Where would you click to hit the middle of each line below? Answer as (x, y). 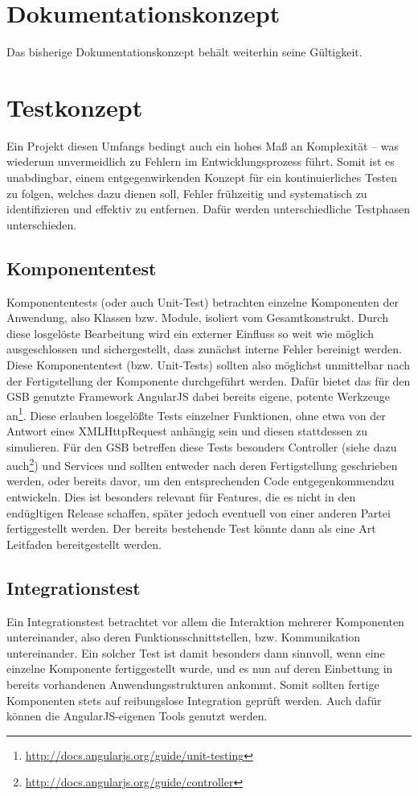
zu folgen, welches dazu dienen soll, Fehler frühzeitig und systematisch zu (187, 193)
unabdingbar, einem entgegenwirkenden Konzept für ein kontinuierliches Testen (202, 177)
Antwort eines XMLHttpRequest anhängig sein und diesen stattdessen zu (187, 431)
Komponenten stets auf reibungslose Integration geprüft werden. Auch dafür (194, 700)
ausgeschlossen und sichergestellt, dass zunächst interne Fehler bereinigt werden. (204, 349)
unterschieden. (42, 224)
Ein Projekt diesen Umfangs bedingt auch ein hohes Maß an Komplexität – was (203, 145)
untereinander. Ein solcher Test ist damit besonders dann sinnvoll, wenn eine (196, 652)
